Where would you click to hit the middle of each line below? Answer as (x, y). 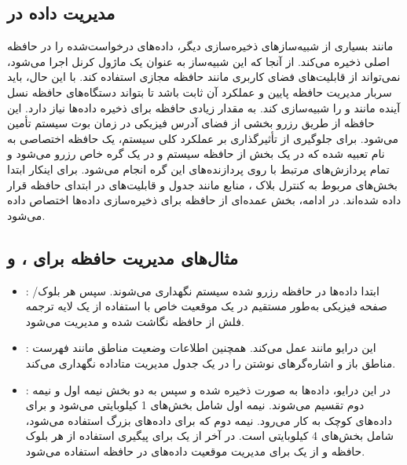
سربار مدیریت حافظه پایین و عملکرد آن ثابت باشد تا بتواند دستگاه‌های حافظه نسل (200, 92)
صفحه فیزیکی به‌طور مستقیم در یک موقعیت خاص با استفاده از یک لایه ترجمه (206, 306)
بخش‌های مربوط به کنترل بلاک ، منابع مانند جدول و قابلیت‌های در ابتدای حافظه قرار (202, 184)
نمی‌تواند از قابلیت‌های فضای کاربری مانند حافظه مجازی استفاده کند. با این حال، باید (204, 77)
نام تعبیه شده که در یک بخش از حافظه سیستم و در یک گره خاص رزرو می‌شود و (196, 154)
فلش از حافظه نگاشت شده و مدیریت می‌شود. (135, 321)
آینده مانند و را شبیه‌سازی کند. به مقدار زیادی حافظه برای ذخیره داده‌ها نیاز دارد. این (204, 107)
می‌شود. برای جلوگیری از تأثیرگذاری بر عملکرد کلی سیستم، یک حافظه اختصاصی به (203, 138)
